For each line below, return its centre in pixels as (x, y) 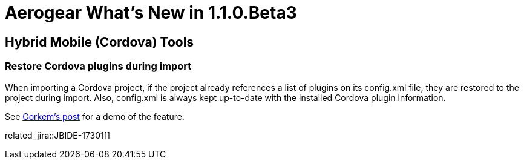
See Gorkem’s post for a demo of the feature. (95, 116)
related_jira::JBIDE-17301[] (57, 135)
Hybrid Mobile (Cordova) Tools (100, 42)
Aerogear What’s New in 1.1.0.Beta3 (151, 13)
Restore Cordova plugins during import (98, 66)
